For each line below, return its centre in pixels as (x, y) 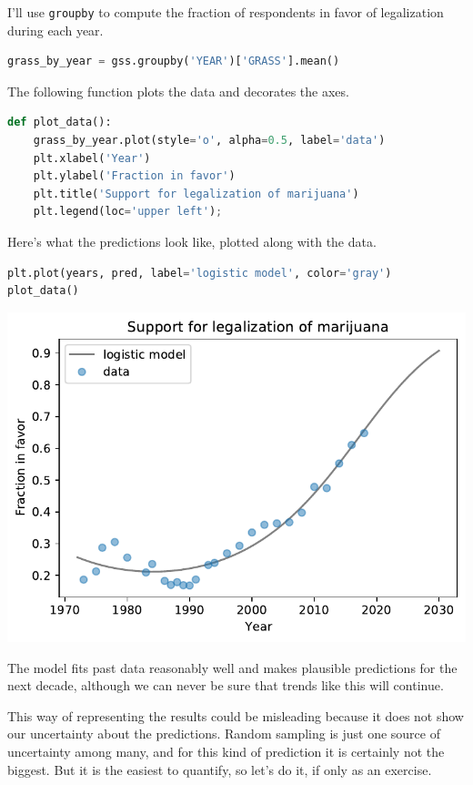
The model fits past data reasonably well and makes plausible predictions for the (232, 667)
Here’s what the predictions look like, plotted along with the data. (192, 241)
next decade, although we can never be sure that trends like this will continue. (226, 685)
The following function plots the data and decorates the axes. (178, 91)
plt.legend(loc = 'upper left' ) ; (128, 212)
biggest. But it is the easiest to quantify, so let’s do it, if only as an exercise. (220, 769)
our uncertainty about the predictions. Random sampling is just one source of (224, 734)
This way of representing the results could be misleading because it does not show (236, 715)
